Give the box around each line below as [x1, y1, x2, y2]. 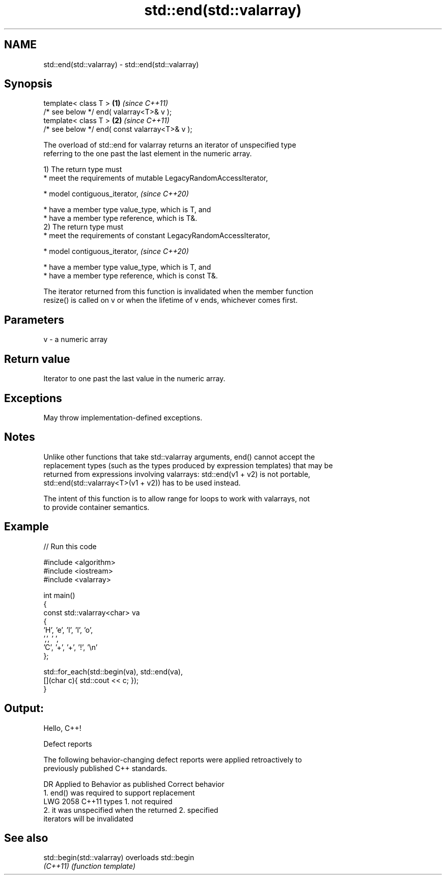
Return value [4, 352, 70, 365]
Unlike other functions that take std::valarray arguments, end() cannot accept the [43, 452, 315, 461]
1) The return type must [43, 165, 122, 174]
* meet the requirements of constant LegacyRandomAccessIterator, [43, 231, 270, 240]
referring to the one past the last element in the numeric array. [43, 149, 252, 158]
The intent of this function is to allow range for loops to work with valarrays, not [43, 494, 310, 503]
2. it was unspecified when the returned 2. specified [43, 805, 218, 814]
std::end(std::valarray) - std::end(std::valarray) [43, 60, 199, 69]
